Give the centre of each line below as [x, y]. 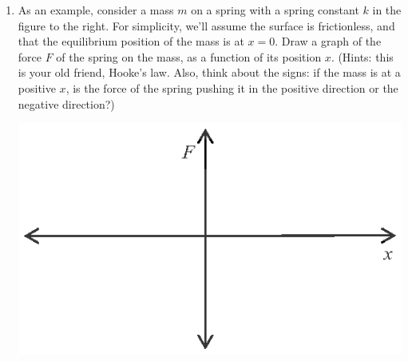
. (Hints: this [362, 56]
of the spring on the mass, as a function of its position [189, 56]
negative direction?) [66, 103]
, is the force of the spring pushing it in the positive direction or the [232, 87]
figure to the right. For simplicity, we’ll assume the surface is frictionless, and [206, 25]
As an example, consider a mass [96, 10]
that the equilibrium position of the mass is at [131, 41]
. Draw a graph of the [328, 41]
